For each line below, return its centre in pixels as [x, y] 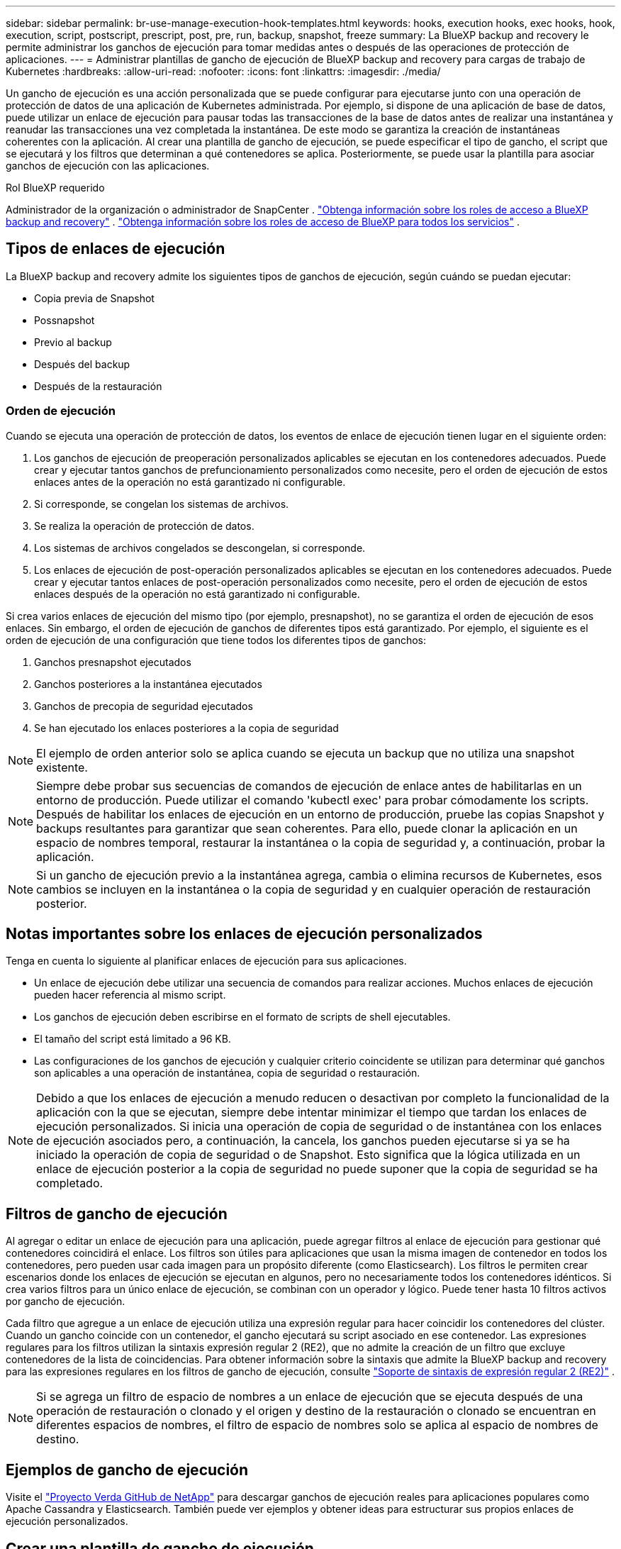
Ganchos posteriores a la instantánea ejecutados [148, 684]
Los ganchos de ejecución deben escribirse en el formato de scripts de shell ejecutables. [242, 1017]
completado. [70, 1183]
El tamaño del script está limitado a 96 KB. [133, 1039]
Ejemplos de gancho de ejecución [127, 1470]
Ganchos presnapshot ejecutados [113, 662]
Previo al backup [73, 342]
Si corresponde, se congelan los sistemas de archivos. [162, 504]
